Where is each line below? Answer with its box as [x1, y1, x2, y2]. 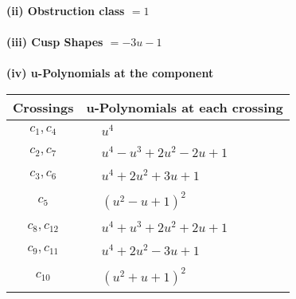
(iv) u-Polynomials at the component [6, 65, 214, 81]
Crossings [13, 97, 74, 116]
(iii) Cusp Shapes [6, 33, 103, 50]
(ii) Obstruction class [6, 2, 125, 18]
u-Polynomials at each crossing [86, 97, 283, 116]
